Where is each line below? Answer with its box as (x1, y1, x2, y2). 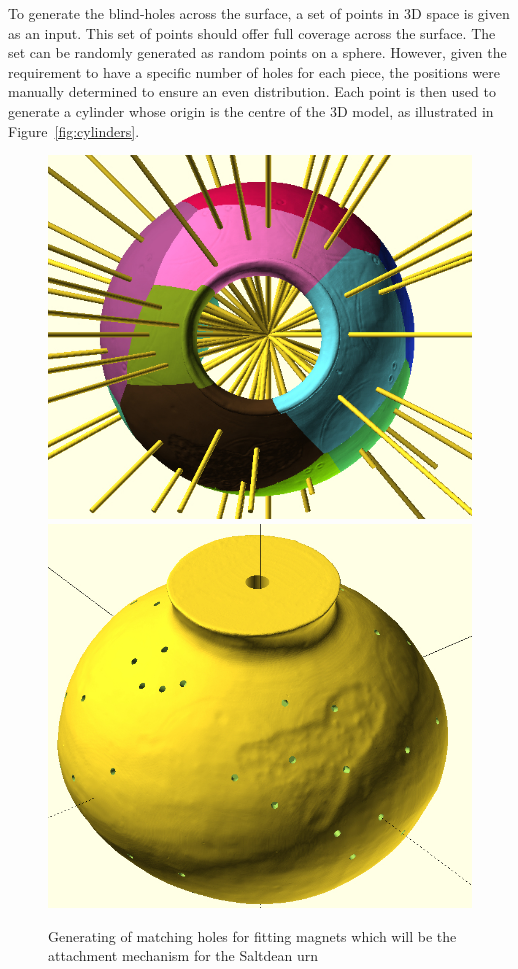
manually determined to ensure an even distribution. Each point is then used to (8, 81, 496, 102)
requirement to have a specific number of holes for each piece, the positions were (8, 61, 500, 82)
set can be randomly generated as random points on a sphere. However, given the (8, 42, 507, 63)
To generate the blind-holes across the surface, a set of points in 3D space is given (8, 3, 510, 23)
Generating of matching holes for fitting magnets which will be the (48, 925, 457, 946)
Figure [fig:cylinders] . (8, 120, 140, 141)
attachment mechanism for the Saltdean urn (48, 945, 319, 966)
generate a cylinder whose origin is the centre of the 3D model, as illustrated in (8, 100, 494, 121)
